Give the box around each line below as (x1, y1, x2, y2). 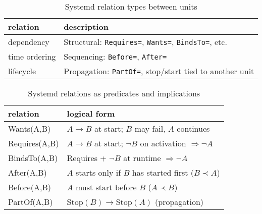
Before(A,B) (8, 181, 51, 193)
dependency (8, 36, 49, 47)
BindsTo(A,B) (8, 152, 58, 164)
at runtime (123, 152, 161, 164)
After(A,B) (8, 167, 47, 178)
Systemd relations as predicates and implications (28, 87, 200, 99)
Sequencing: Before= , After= (64, 50, 167, 62)
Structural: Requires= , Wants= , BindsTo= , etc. (64, 36, 227, 47)
